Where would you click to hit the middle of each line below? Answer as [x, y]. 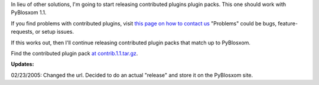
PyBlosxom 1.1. [29, 12]
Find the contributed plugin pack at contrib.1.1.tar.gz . [74, 53]
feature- [288, 23]
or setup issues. [54, 32]
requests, [22, 32]
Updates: [22, 64]
